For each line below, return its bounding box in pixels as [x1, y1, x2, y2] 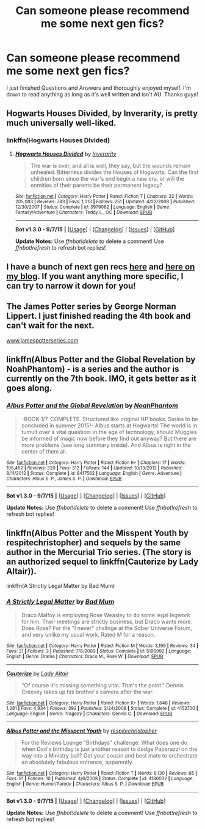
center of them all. [21, 447, 68, 455]
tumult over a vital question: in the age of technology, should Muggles [21, 428, 197, 435]
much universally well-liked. [6, 118, 117, 128]
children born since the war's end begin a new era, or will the [30, 175, 185, 182]
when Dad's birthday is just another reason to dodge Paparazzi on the [21, 745, 198, 753]
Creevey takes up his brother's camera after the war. [21, 688, 154, 695]
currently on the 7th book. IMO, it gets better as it [6, 374, 197, 384]
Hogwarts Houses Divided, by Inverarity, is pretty [6, 108, 198, 119]
